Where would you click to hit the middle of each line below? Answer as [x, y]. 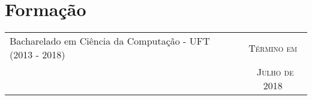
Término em [273, 48]
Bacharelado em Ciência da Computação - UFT [110, 41]
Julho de [275, 72]
